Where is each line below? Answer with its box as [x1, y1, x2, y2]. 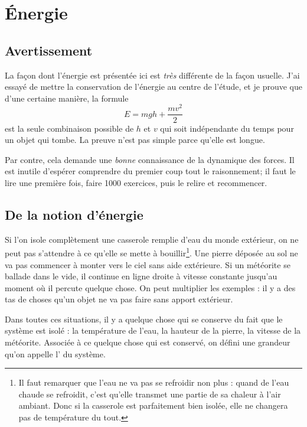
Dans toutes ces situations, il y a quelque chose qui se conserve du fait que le [5, 312, 283, 325]
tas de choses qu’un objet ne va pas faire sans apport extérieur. [5, 293, 233, 305]
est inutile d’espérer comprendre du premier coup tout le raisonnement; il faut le [5, 165, 296, 177]
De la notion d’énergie [5, 205, 143, 223]
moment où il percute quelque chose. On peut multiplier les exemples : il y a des [5, 281, 296, 294]
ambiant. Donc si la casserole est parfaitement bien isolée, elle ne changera [18, 399, 288, 412]
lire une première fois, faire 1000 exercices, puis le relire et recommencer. [5, 176, 267, 188]
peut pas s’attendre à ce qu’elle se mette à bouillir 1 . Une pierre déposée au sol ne [5, 245, 298, 259]
